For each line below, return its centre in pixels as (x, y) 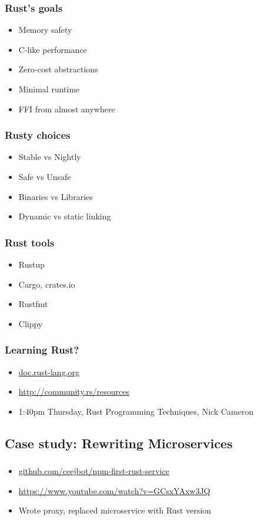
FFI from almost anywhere (67, 109)
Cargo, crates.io (47, 284)
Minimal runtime (49, 89)
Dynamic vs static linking (65, 216)
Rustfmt (33, 304)
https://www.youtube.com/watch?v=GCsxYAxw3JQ (114, 490)
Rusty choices (38, 135)
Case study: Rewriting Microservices (119, 443)
